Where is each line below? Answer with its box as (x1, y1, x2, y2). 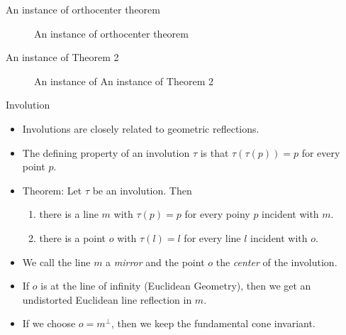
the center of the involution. (216, 254, 337, 269)
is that (200, 145, 229, 160)
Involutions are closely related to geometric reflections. (22, 121, 259, 136)
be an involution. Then (92, 182, 192, 197)
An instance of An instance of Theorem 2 (34, 73, 213, 88)
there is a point (39, 230, 106, 245)
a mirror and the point (106, 254, 205, 269)
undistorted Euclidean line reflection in (22, 292, 192, 307)
